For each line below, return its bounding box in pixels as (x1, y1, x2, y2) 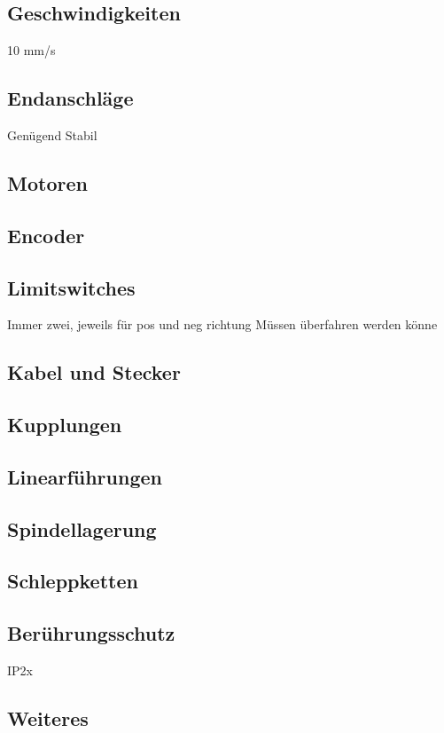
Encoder (7, 221, 85, 248)
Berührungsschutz (7, 619, 175, 647)
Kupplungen (7, 411, 122, 438)
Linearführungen (7, 462, 162, 490)
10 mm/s (7, 41, 56, 59)
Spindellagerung (7, 515, 157, 542)
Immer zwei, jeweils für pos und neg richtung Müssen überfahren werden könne (7, 315, 438, 334)
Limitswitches (7, 273, 136, 301)
